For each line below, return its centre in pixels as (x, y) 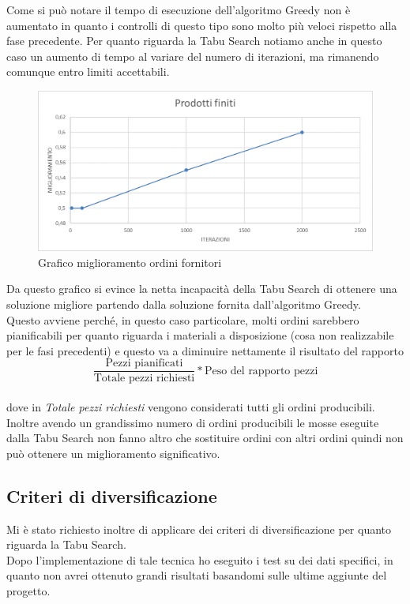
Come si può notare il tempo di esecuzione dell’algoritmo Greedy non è (179, 9)
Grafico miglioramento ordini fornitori (130, 262)
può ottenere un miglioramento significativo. (113, 453)
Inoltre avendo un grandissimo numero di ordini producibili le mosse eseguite (193, 422)
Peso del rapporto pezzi (261, 371)
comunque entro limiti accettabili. (88, 71)
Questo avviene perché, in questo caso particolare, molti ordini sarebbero (183, 319)
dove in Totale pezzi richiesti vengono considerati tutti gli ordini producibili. (191, 407)
